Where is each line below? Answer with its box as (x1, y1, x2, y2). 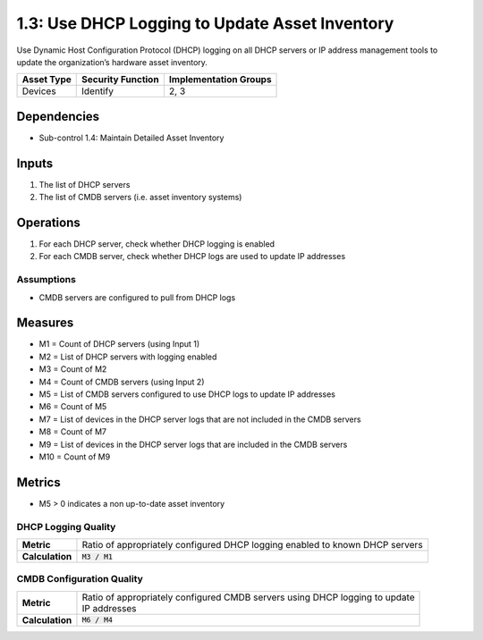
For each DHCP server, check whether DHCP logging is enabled (38, 239, 275, 249)
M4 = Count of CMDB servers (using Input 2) (38, 376, 205, 387)
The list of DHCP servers (38, 179, 131, 189)
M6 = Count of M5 (38, 401, 107, 412)
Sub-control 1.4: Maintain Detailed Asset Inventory (38, 132, 225, 143)
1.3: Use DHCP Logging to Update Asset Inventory (16, 13, 394, 33)
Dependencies (16, 108, 100, 124)
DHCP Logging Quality (16, 520, 116, 533)
